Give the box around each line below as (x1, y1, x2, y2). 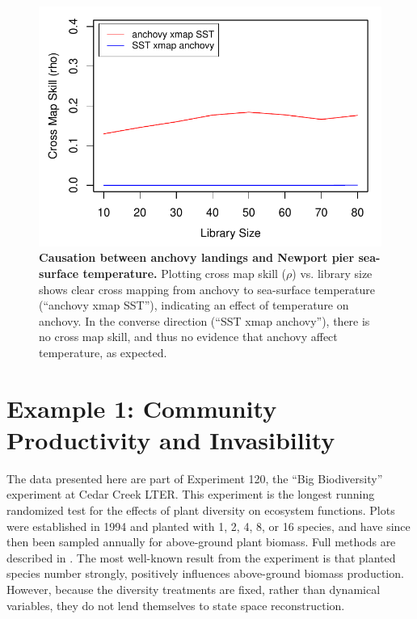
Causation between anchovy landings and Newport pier (39, 249, 355, 266)
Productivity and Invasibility (6, 423, 335, 456)
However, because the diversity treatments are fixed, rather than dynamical (6, 581, 381, 598)
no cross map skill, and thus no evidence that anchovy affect (39, 328, 338, 345)
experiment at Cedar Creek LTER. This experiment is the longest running (6, 486, 375, 503)
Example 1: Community (6, 391, 277, 424)
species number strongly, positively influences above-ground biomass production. (6, 565, 404, 582)
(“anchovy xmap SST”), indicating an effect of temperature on (39, 297, 349, 314)
